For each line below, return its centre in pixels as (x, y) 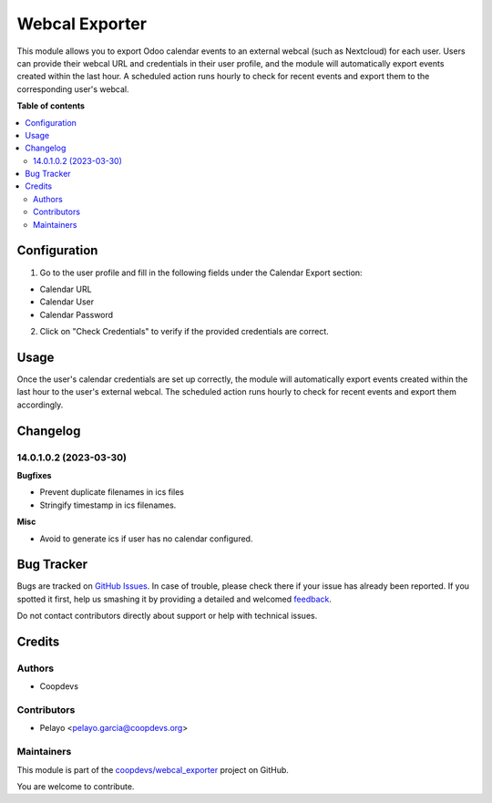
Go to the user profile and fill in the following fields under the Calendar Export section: (201, 273)
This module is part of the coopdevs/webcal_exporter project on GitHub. (153, 769)
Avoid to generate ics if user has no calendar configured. (146, 539)
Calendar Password (77, 314)
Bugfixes (34, 475)
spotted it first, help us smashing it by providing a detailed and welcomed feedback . (174, 599)
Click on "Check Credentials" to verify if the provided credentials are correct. (184, 332)
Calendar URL (66, 289)
